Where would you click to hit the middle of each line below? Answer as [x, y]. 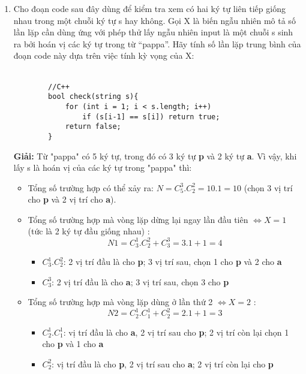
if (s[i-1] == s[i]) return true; [151, 117]
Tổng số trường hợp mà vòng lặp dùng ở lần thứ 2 [120, 302]
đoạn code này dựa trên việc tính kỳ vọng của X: [104, 55]
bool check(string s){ [93, 97]
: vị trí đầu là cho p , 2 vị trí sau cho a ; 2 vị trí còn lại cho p [163, 364]
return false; [93, 127]
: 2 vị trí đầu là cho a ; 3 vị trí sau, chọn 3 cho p [140, 281]
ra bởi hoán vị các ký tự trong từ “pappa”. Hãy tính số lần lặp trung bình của [157, 43]
